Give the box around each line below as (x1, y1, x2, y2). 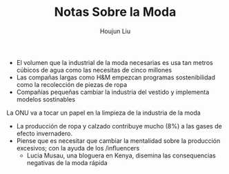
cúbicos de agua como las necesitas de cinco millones (16, 66, 172, 74)
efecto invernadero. (16, 129, 73, 137)
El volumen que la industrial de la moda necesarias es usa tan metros (16, 58, 213, 66)
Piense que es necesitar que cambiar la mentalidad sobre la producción (16, 136, 221, 145)
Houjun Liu (99, 27, 131, 35)
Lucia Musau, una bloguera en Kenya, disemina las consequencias (26, 151, 217, 159)
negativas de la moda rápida (26, 158, 108, 166)
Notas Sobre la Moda (54, 4, 177, 20)
